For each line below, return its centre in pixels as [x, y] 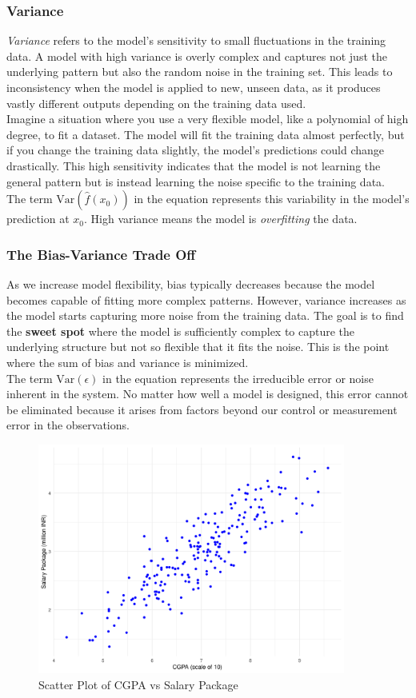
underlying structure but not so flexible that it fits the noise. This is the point [198, 347]
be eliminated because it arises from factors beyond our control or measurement [202, 409]
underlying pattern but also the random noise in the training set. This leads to [200, 72]
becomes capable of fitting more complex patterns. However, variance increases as [206, 299]
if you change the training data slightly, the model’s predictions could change [196, 150]
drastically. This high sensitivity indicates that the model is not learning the [194, 165]
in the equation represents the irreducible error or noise [238, 378]
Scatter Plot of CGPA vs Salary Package [138, 684]
